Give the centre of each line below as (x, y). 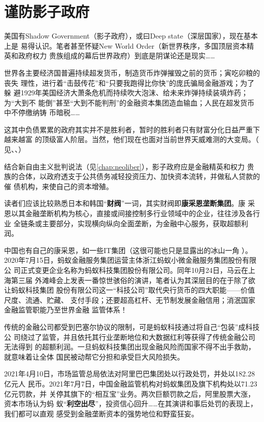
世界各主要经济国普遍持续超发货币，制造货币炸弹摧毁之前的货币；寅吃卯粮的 (132, 72)
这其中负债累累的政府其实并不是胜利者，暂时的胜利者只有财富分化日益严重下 (132, 129)
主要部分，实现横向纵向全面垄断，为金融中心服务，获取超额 (141, 223)
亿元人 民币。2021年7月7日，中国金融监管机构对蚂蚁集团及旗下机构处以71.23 (131, 383)
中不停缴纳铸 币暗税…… (42, 112)
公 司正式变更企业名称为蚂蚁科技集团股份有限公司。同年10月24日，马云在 (126, 270)
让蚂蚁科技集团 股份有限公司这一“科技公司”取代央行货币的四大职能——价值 (129, 290)
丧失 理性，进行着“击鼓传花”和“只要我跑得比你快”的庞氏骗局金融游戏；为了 (129, 82)
